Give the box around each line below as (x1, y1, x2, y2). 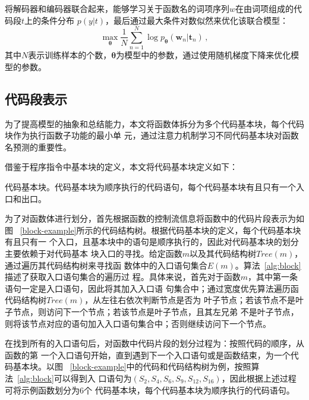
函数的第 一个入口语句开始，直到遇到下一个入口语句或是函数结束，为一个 (5, 348, 291, 361)
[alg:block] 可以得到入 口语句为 (17, 371, 132, 384)
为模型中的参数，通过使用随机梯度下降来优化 (116, 49, 291, 61)
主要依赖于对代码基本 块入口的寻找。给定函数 (5, 247, 182, 260)
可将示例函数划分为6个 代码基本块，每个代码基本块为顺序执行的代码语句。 (5, 383, 295, 396)
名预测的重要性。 (5, 140, 71, 153)
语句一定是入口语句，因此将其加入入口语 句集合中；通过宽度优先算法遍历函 (5, 282, 299, 294)
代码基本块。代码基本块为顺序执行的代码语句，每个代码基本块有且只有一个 (5, 181, 296, 193)
